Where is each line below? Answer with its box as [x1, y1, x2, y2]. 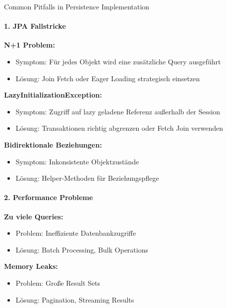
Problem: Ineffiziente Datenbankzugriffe [15, 228, 136, 238]
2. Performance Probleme [4, 192, 93, 203]
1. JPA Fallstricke [4, 21, 66, 31]
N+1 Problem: [4, 40, 55, 50]
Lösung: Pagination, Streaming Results [15, 294, 134, 305]
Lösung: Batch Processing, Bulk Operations [15, 244, 148, 255]
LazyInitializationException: [4, 90, 102, 100]
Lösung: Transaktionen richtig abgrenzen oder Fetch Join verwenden [15, 123, 224, 133]
